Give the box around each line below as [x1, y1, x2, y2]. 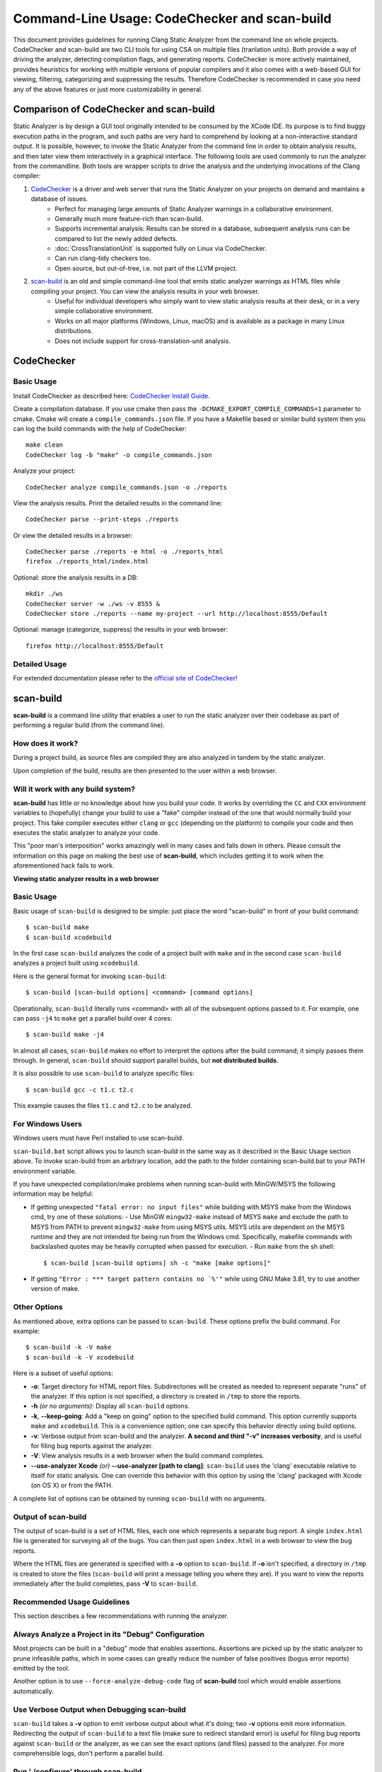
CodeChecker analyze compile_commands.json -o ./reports [25, 483, 228, 491]
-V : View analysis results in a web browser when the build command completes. [30, 1452, 265, 1460]
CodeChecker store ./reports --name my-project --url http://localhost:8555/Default [25, 610, 328, 618]
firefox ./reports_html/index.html [25, 557, 149, 566]
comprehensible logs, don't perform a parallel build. [13, 1749, 164, 1758]
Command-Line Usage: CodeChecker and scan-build [13, 11, 332, 26]
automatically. [13, 1687, 54, 1695]
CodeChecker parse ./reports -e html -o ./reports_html [25, 548, 224, 556]
